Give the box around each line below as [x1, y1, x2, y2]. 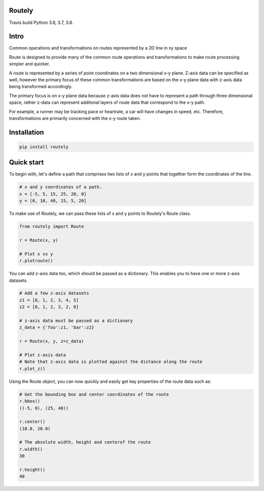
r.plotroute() [19, 258, 53, 264]
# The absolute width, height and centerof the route [19, 440, 151, 445]
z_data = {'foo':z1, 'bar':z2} [19, 325, 95, 330]
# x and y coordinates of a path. [19, 184, 102, 190]
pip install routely [19, 144, 68, 149]
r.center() [19, 419, 45, 424]
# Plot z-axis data [19, 352, 66, 357]
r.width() [19, 446, 43, 452]
